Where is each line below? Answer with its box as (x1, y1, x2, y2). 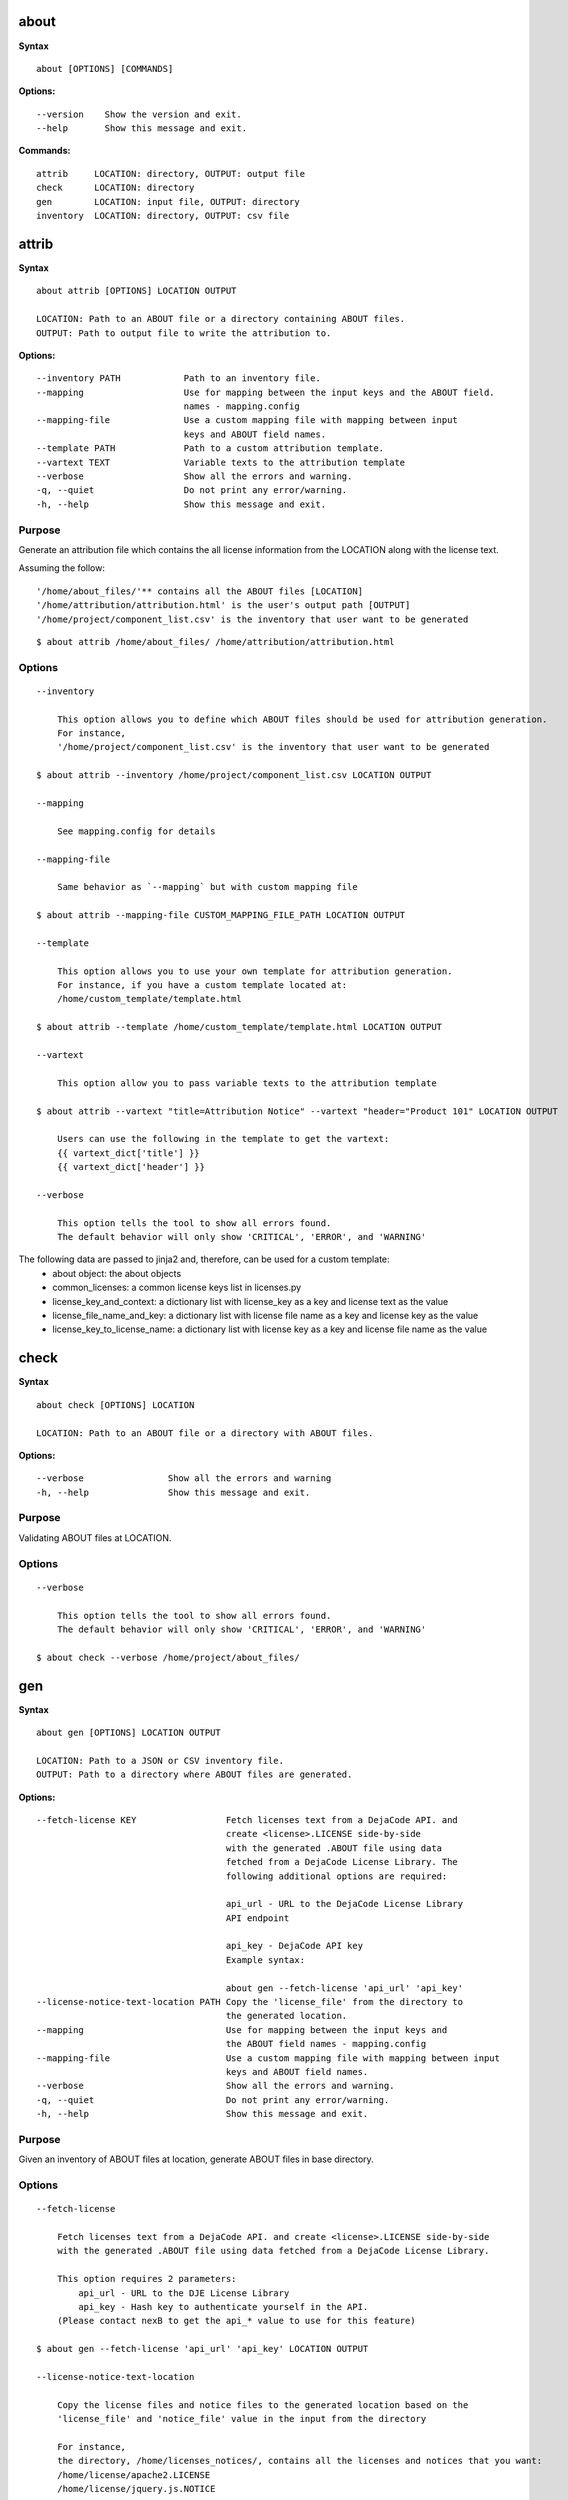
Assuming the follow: (18, 562, 105, 574)
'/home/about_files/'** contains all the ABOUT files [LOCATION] (36, 585, 364, 597)
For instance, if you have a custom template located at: (56, 980, 348, 991)
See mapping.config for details (56, 825, 216, 837)
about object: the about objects (52, 1267, 182, 1279)
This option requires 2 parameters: (56, 2273, 237, 2285)
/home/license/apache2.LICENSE (56, 2469, 211, 2480)
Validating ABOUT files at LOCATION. (18, 1531, 172, 1544)
